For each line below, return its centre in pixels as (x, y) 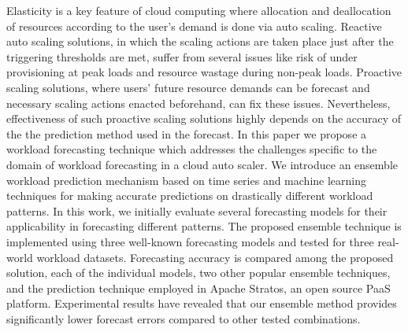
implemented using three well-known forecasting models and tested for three (190, 241)
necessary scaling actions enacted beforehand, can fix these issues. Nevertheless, (198, 103)
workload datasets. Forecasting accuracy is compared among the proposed (215, 257)
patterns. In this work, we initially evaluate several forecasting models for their (197, 210)
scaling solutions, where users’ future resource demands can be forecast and (188, 87)
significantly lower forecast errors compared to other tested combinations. (184, 318)
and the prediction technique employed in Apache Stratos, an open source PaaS (198, 288)
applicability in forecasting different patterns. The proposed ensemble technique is (204, 226)
